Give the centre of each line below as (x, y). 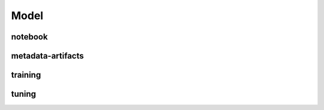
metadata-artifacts (47, 56)
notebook (29, 37)
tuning (23, 94)
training (26, 75)
